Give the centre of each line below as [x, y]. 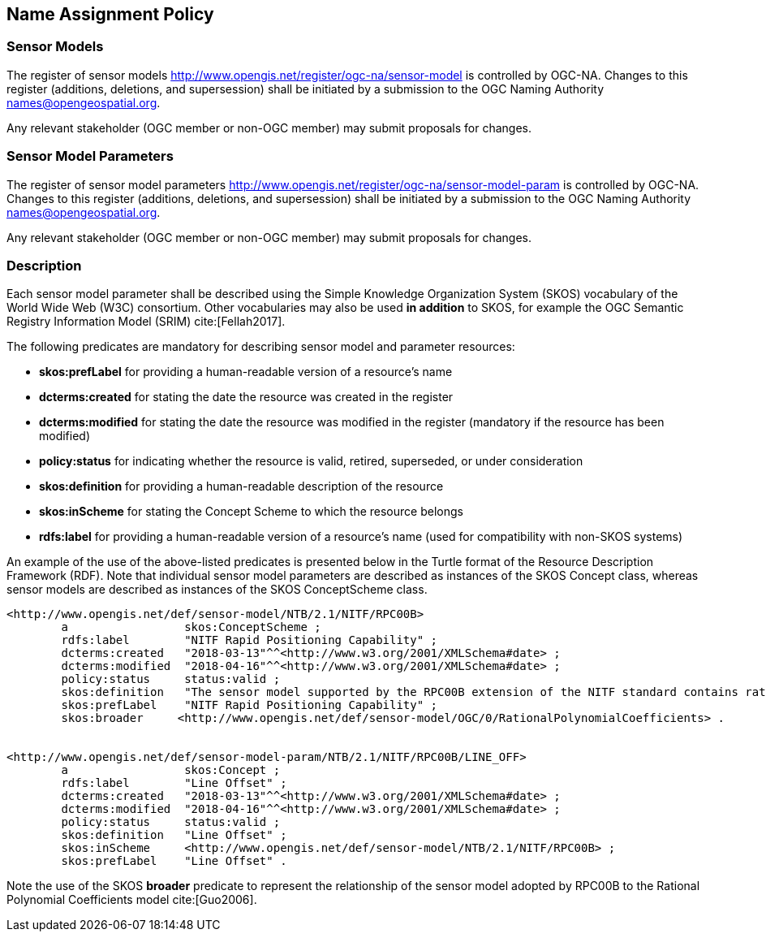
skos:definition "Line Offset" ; [174, 835]
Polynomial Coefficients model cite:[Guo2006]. [132, 900]
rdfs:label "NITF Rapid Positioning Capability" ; [250, 640]
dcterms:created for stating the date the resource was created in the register [246, 397]
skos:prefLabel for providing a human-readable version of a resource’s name [246, 372]
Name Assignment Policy [110, 14]
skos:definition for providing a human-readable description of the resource [241, 486]
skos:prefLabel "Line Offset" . [174, 861]
